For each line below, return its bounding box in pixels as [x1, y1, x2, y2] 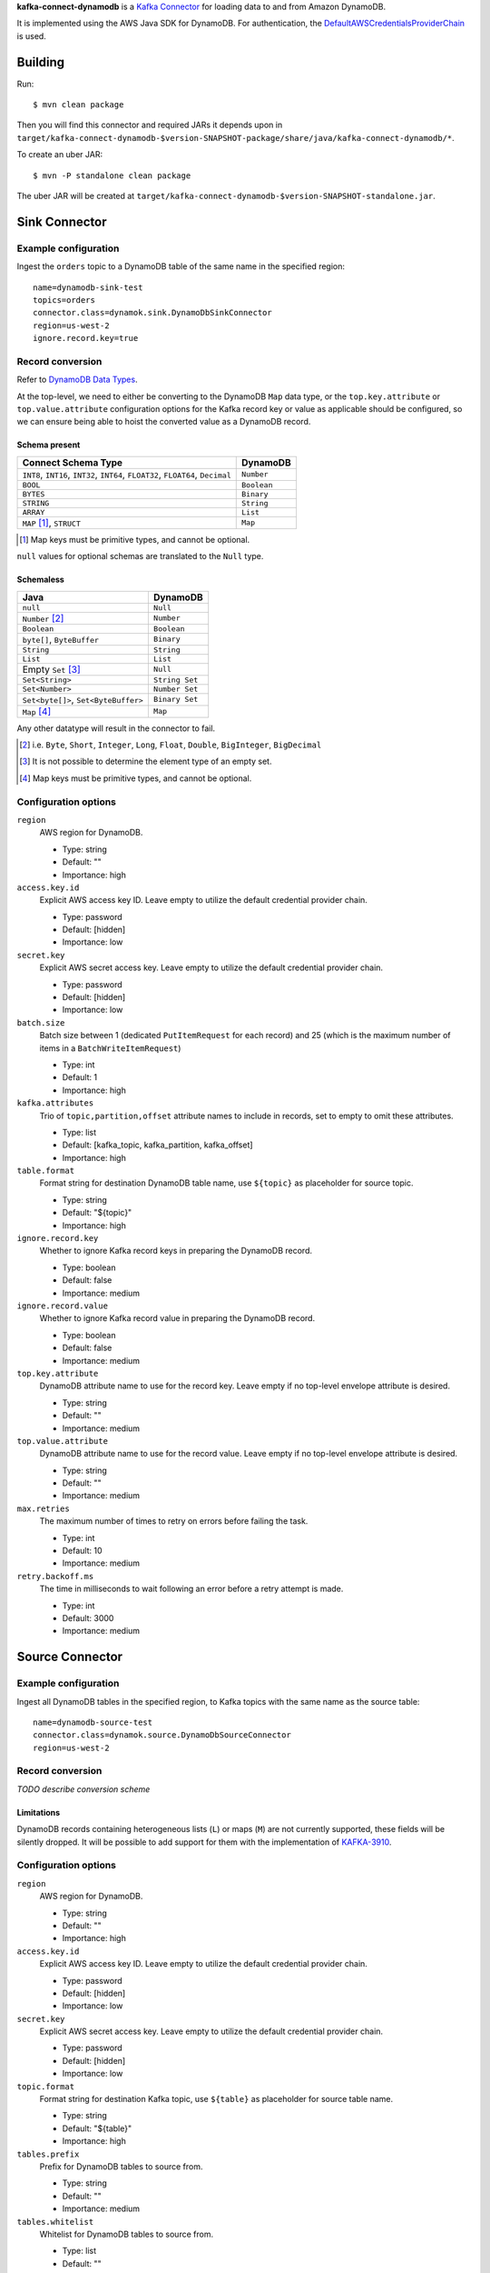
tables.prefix [16, 2148, 80, 2159]
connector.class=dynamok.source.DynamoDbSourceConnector [33, 1730, 292, 1740]
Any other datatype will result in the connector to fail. [16, 723, 216, 734]
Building [16, 55, 65, 70]
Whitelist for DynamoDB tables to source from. [39, 2228, 213, 2239]
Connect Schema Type [22, 456, 122, 468]
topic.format [16, 2081, 75, 2091]
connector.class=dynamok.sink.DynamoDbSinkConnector [33, 307, 272, 318]
